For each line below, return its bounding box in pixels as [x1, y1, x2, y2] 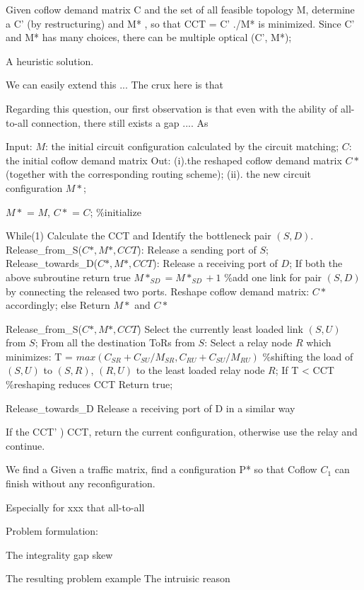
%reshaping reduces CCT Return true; [6, 377, 173, 392]
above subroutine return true [6, 269, 131, 284]
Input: [6, 139, 33, 154]
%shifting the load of [262, 348, 353, 363]
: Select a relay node [204, 335, 293, 350]
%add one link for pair [224, 269, 322, 284]
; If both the [289, 256, 343, 271]
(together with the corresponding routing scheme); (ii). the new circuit [6, 166, 312, 181]
